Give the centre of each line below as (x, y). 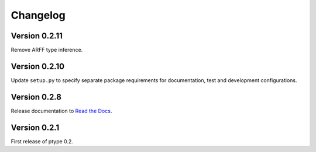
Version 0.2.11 (37, 36)
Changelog (38, 15)
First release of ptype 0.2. (42, 141)
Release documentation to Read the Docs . (61, 111)
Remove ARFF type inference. (47, 50)
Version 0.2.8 (36, 97)
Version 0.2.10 (37, 66)
